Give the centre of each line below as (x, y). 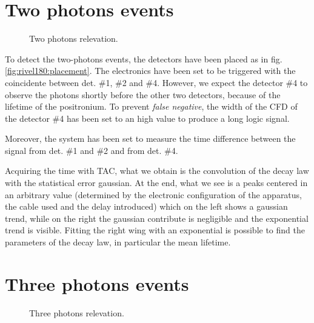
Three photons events (97, 283)
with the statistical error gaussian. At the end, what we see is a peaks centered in (156, 183)
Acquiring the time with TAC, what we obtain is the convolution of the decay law (157, 171)
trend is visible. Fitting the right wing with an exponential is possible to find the (155, 230)
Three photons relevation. (77, 312)
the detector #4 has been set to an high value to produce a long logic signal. (147, 118)
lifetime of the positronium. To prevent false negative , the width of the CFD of (151, 106)
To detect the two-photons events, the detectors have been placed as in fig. (144, 58)
